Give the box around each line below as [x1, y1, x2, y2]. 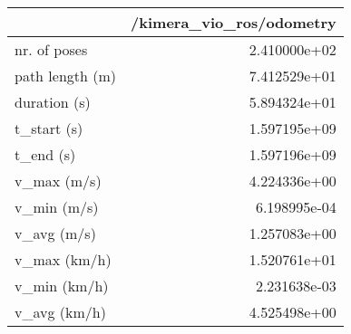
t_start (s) [15, 118, 83, 138]
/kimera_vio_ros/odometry [131, 12, 336, 33]
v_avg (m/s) [15, 223, 96, 243]
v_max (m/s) [15, 170, 102, 191]
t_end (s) [15, 144, 76, 165]
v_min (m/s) [15, 196, 99, 217]
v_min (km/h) [15, 275, 109, 296]
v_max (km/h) [15, 249, 112, 270]
